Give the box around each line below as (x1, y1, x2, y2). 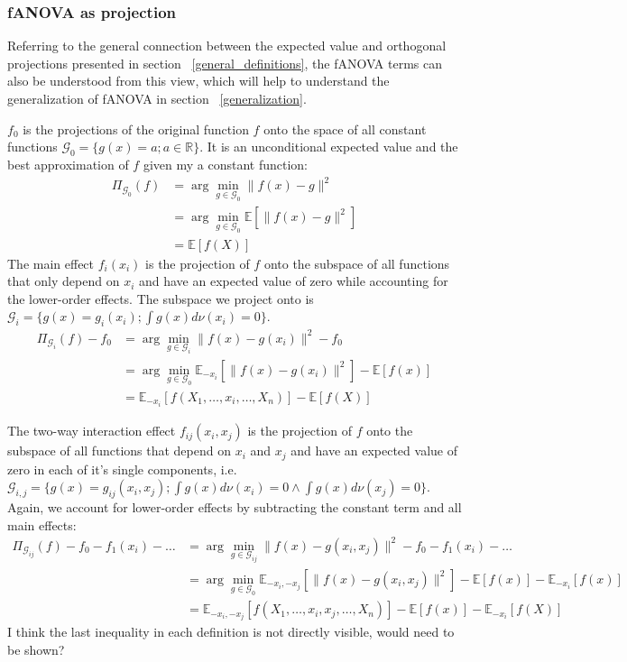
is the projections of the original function (23, 119, 249, 138)
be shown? (7, 639, 65, 658)
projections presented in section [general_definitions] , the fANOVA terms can (7, 53, 443, 72)
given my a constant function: (143, 154, 308, 173)
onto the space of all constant (263, 119, 427, 138)
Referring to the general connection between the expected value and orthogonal (7, 36, 447, 55)
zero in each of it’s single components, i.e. (7, 459, 237, 478)
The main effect (7, 253, 95, 272)
